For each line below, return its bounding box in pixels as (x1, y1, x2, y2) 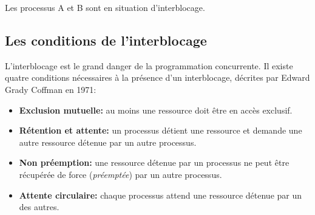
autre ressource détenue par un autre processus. (19, 135, 197, 148)
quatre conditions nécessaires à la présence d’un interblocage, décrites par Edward (5, 71, 310, 84)
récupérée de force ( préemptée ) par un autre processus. (19, 168, 222, 180)
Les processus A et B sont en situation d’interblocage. (5, 1, 205, 13)
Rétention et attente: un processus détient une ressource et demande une (19, 124, 302, 137)
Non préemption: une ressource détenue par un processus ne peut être (19, 156, 290, 169)
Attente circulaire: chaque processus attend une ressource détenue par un (19, 188, 302, 201)
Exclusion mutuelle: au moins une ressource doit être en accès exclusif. (19, 103, 293, 116)
